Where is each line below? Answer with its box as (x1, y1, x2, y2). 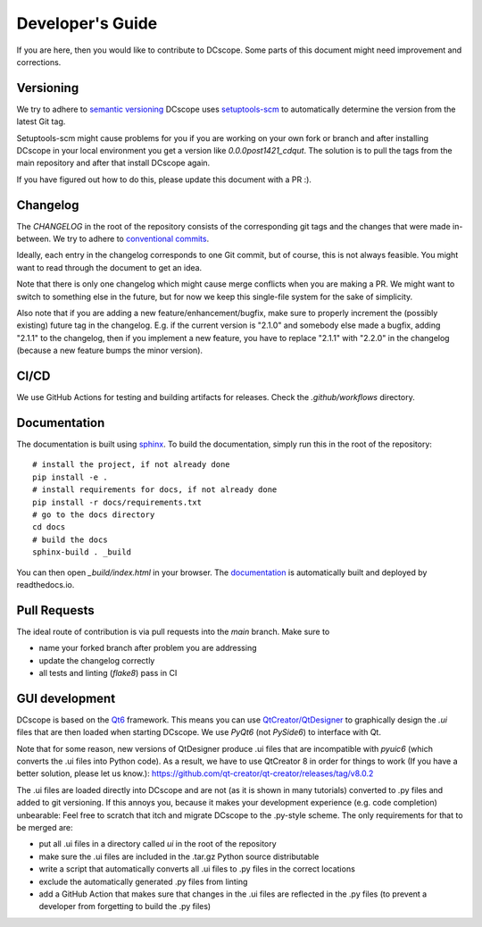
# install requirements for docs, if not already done (32, 485, 278, 495)
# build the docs (32, 534, 108, 545)
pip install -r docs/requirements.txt (32, 497, 203, 507)
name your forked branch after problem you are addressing (38, 643, 258, 654)
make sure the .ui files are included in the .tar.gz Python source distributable (38, 851, 320, 862)
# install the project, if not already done (32, 460, 231, 470)
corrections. (16, 56, 62, 67)
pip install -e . (32, 472, 108, 482)
